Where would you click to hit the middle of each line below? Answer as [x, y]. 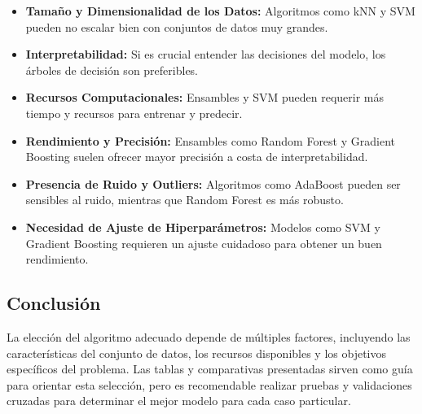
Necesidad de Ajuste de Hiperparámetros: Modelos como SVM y [203, 227]
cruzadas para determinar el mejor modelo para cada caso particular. [179, 401]
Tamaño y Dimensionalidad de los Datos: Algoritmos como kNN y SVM [220, 11]
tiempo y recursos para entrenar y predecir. [134, 113]
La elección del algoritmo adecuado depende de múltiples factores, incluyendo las [209, 336]
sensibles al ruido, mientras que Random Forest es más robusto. [185, 200]
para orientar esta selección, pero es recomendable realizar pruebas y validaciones [209, 384]
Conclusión [54, 303]
